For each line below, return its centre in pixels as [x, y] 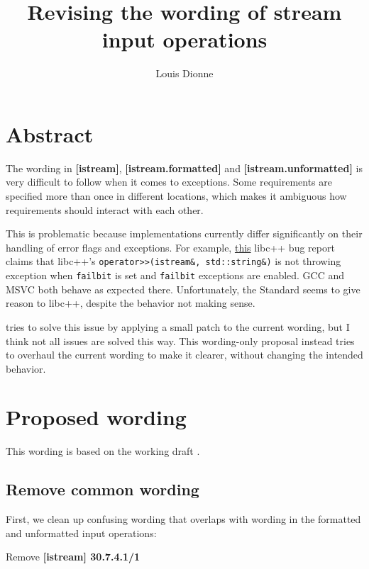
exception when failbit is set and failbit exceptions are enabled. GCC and [175, 275]
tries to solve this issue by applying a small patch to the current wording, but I [178, 326]
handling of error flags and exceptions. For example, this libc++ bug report [170, 247]
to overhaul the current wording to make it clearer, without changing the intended [184, 355]
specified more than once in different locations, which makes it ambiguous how [176, 196]
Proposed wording [96, 417]
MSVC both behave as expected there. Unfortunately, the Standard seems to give [183, 289]
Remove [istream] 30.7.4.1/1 [73, 557]
